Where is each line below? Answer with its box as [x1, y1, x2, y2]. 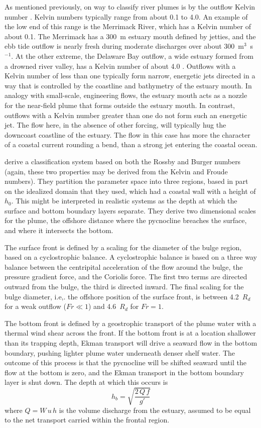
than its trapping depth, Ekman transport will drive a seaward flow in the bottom [5, 338, 257, 348]
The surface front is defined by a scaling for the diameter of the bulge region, [5, 242, 242, 252]
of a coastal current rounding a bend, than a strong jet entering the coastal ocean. [5, 139, 257, 150]
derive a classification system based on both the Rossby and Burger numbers [5, 156, 241, 166]
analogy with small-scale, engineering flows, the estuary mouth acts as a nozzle [5, 90, 247, 100]
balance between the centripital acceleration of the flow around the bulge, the [5, 261, 243, 272]
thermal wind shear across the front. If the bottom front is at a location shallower [5, 328, 256, 338]
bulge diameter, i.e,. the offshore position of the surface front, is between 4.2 [5, 291, 239, 301]
